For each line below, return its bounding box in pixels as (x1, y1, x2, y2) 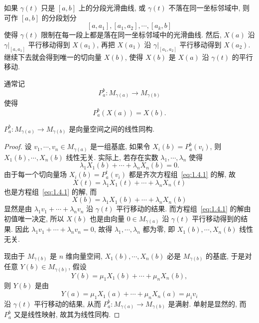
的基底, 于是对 (206, 250, 252, 261)
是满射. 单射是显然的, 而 (168, 298, 247, 309)
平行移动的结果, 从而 (34, 298, 101, 309)
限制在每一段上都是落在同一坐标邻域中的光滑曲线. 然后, (41, 29, 222, 40)
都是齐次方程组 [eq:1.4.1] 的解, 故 (129, 169, 236, 179)
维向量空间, (65, 250, 103, 261)
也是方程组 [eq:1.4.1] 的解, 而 (4, 186, 97, 196)
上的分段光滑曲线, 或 (78, 2, 146, 12)
